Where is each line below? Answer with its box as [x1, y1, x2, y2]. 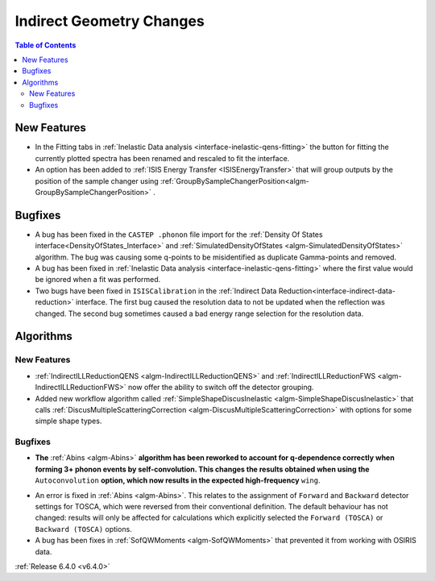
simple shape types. [35, 416, 102, 426]
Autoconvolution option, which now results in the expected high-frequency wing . [35, 475, 321, 485]
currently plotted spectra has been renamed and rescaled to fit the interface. [35, 153, 290, 163]
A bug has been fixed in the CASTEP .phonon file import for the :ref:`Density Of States [35, 230, 323, 239]
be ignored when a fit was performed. [35, 275, 161, 284]
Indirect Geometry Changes [14, 12, 205, 30]
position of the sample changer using [35, 176, 159, 185]
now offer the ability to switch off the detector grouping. [127, 383, 314, 392]
